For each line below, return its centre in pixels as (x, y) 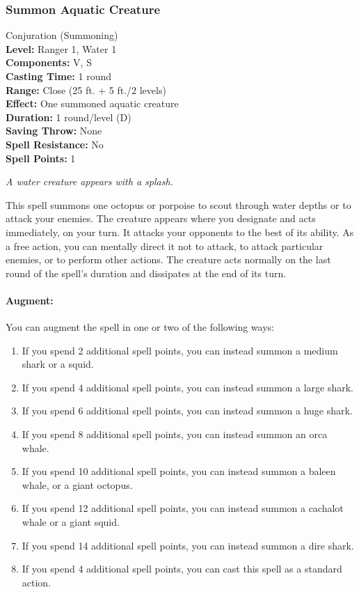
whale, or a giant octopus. (77, 484)
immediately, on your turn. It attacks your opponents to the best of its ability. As (180, 232)
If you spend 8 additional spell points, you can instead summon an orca (175, 434)
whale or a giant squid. (71, 522)
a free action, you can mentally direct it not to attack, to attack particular (165, 246)
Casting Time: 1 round (58, 76)
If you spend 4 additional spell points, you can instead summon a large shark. (188, 387)
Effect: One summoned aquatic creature (92, 103)
